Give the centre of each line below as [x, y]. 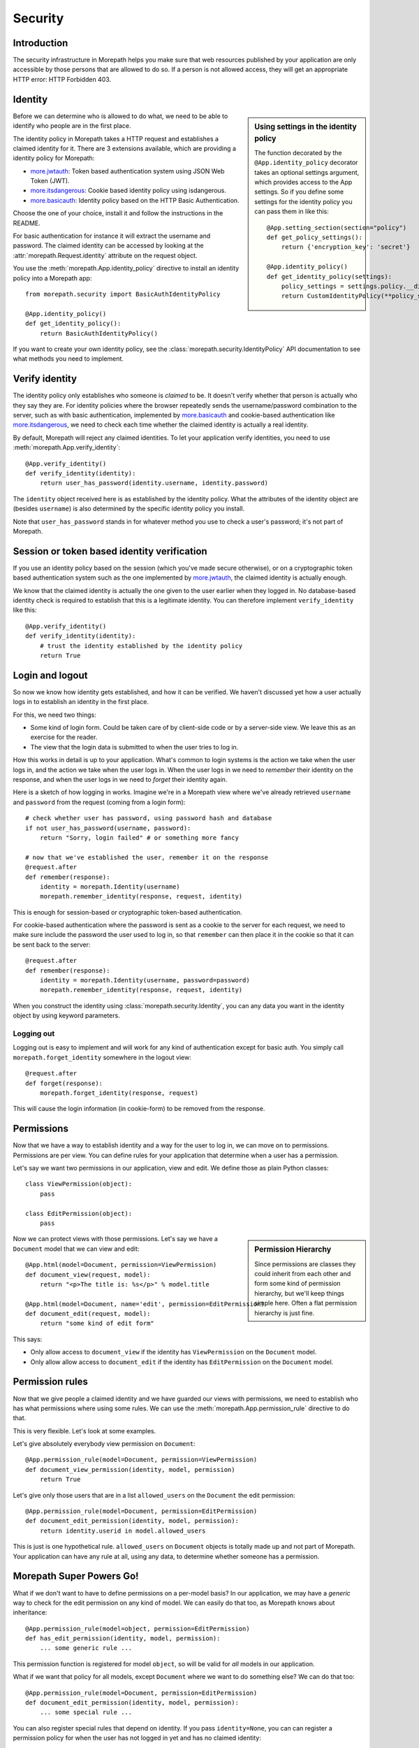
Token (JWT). [50, 181]
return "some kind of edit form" [97, 1324]
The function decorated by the [298, 152]
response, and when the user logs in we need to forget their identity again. [120, 779]
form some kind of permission [298, 1284]
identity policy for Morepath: [54, 158]
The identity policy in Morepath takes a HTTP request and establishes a [116, 138]
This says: [28, 1339]
